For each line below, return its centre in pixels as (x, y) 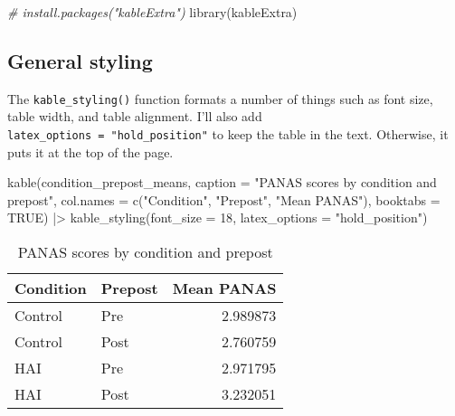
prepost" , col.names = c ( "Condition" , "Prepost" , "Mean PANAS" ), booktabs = (224, 199)
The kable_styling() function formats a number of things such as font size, (220, 98)
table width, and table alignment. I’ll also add (135, 116)
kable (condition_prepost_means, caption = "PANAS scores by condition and (222, 182)
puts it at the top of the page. (90, 151)
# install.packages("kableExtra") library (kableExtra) (152, 12)
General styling (80, 60)
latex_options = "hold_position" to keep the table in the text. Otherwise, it (228, 134)
